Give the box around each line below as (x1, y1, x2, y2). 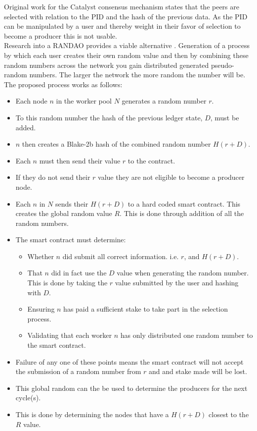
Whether (27, 251, 54, 261)
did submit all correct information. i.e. (62, 251, 179, 261)
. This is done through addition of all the (120, 208, 244, 218)
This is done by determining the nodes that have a (15, 409, 169, 419)
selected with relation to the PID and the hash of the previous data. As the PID (4, 11, 248, 21)
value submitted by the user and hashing (115, 277, 239, 288)
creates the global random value (15, 208, 112, 218)
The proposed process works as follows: (4, 79, 123, 89)
